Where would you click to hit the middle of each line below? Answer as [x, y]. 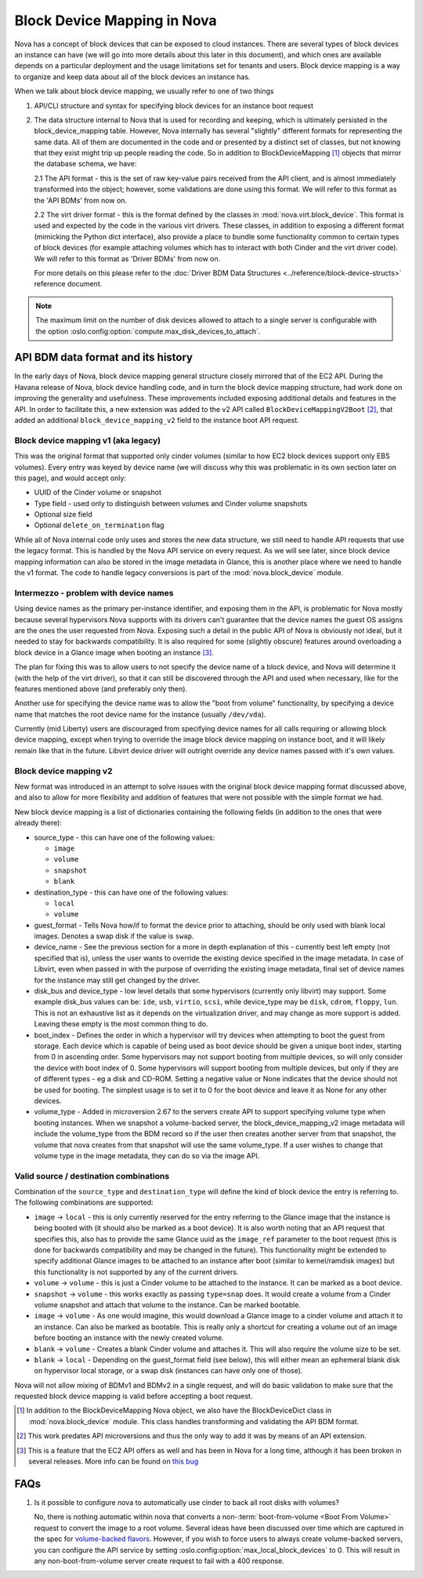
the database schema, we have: [85, 164]
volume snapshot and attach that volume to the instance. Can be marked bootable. [168, 1305]
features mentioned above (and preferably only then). [101, 689]
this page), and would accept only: [70, 478]
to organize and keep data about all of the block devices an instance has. [132, 77]
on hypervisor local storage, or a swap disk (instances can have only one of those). [168, 1371]
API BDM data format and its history [104, 357]
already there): [38, 823]
